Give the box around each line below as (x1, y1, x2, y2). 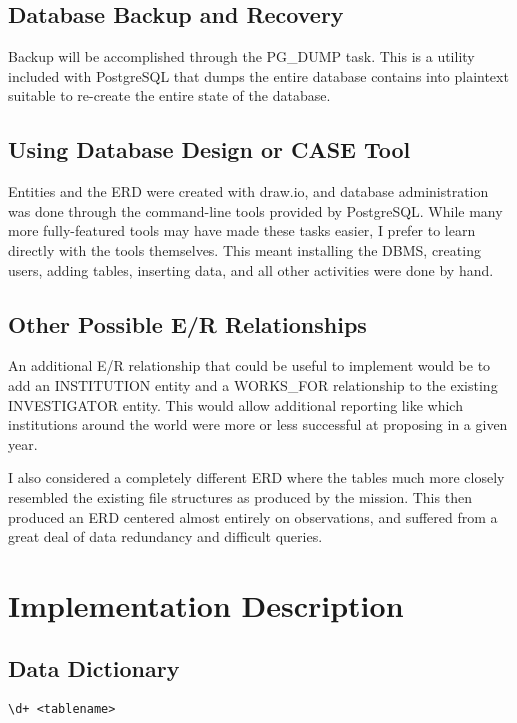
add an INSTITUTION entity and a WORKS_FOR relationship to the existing (8, 374, 498, 395)
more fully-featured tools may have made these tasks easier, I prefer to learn (8, 220, 476, 241)
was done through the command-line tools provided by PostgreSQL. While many (8, 200, 503, 221)
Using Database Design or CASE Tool (8, 134, 411, 165)
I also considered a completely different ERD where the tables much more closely (8, 467, 505, 488)
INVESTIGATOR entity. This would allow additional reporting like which (8, 394, 463, 415)
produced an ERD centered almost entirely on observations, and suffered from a (8, 506, 498, 527)
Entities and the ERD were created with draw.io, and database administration (8, 181, 489, 202)
